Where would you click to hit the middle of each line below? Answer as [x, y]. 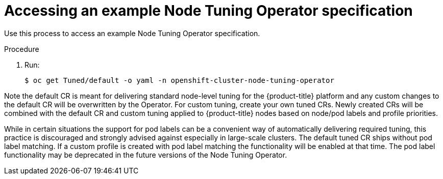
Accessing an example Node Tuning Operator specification [208, 11]
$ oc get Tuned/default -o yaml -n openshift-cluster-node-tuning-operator [179, 80]
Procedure [22, 49]
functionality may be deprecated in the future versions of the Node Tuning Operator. [146, 155]
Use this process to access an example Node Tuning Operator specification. [132, 33]
